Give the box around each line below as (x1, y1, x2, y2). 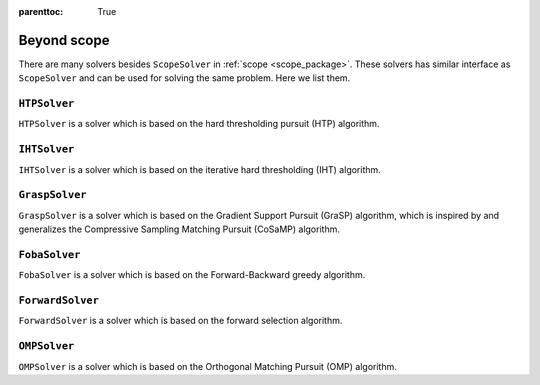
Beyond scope (18, 31, 110, 49)
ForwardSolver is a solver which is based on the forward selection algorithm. (18, 315, 343, 327)
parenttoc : (18, 6, 64, 17)
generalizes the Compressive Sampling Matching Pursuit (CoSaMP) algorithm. (18, 223, 340, 235)
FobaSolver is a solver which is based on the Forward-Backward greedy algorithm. (18, 269, 366, 281)
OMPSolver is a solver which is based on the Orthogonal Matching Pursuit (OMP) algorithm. (18, 360, 397, 372)
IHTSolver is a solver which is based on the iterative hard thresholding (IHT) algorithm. (18, 163, 382, 175)
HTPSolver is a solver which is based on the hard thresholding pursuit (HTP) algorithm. (18, 118, 380, 130)
